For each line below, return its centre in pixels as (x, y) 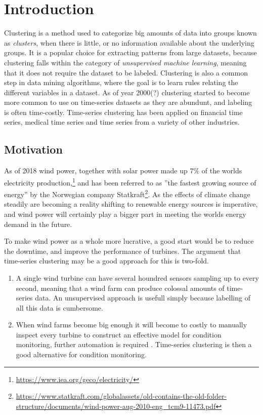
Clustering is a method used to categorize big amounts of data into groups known (130, 33)
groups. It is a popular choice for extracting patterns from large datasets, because (130, 52)
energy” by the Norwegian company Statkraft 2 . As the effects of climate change (127, 193)
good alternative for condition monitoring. (81, 354)
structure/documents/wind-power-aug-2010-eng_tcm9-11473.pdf (116, 406)
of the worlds (222, 171)
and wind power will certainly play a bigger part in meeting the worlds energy (125, 214)
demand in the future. (38, 224)
